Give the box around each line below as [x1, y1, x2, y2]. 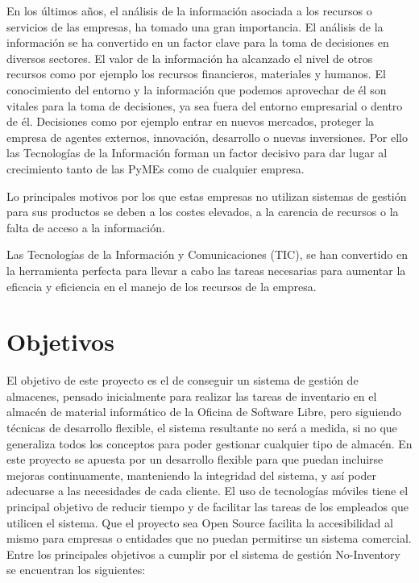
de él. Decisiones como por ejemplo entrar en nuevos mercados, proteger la [6, 113, 375, 130]
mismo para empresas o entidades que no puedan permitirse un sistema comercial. [6, 530, 412, 547]
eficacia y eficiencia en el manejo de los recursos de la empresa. [6, 277, 317, 294]
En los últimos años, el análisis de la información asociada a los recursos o [6, 2, 372, 19]
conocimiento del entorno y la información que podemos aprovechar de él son [6, 81, 387, 98]
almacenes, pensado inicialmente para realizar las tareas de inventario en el [6, 387, 377, 404]
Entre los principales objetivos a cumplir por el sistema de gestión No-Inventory [6, 545, 400, 562]
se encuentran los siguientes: [6, 561, 146, 578]
